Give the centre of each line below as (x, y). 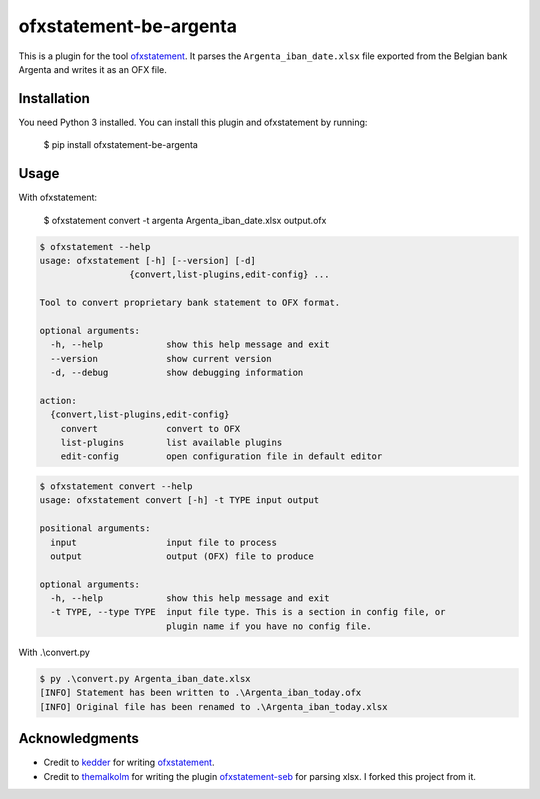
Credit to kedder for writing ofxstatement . (129, 762)
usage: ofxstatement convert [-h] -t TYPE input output (179, 500)
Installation (54, 98)
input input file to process (163, 542)
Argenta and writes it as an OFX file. (92, 69)
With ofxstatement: (58, 197)
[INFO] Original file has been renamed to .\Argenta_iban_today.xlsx (213, 706)
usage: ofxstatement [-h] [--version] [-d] (148, 260)
